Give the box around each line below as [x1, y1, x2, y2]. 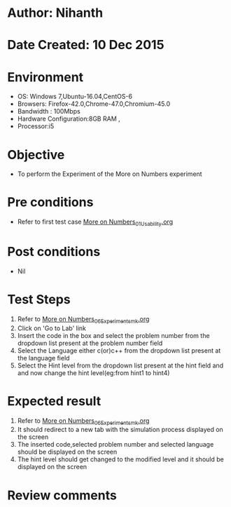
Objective [7, 147, 65, 163]
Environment [7, 69, 84, 85]
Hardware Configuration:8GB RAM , [17, 114, 120, 123]
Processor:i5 [17, 122, 55, 130]
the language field [17, 353, 70, 362]
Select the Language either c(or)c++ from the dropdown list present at [17, 346, 221, 355]
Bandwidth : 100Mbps [17, 107, 80, 116]
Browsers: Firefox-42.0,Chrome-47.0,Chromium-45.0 [17, 100, 171, 108]
